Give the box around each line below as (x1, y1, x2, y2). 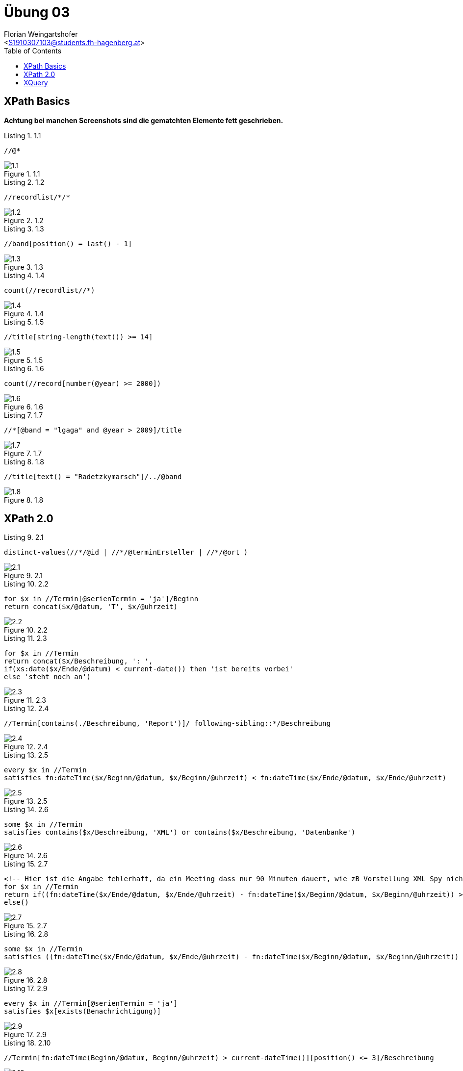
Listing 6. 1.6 (4, 364, 44, 373)
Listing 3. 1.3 (4, 224, 44, 233)
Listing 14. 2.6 (4, 805, 49, 814)
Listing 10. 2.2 (4, 580, 49, 588)
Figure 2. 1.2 (4, 216, 44, 225)
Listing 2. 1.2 (4, 178, 45, 186)
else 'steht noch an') (4, 673, 91, 681)
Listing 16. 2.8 (4, 930, 49, 939)
